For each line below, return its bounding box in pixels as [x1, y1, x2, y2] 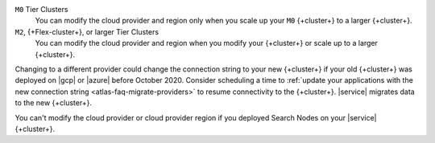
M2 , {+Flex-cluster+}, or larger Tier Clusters [14, 27, 159, 36]
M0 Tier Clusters [14, 5, 68, 14]
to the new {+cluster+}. [14, 98, 93, 108]
